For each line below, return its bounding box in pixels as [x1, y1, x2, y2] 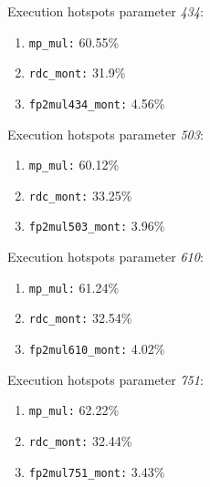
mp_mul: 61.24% [28, 277, 120, 296]
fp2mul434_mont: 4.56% [28, 93, 165, 112]
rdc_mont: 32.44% [28, 430, 132, 450]
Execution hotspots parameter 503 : [7, 124, 204, 143]
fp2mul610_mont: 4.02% [28, 339, 165, 358]
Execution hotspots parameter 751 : [7, 369, 204, 389]
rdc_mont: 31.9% [28, 63, 126, 82]
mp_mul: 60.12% [28, 155, 120, 174]
